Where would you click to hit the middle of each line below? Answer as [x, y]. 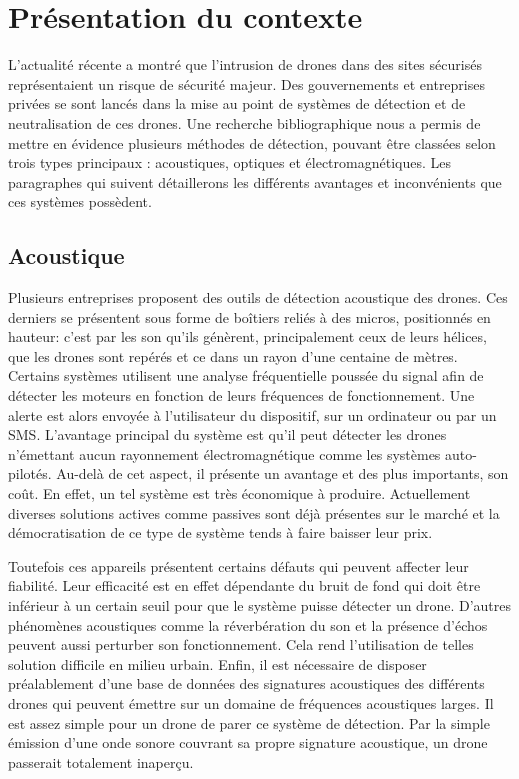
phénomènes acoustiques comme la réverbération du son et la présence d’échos [248, 624]
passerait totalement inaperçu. [101, 761]
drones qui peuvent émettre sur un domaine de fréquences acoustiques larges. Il [251, 702]
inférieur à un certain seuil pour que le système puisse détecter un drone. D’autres [259, 604]
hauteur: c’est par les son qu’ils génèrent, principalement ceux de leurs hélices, [247, 336]
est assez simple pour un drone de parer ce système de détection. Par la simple [249, 722]
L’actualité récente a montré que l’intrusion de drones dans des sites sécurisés [245, 64]
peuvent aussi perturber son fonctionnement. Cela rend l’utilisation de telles [241, 644]
